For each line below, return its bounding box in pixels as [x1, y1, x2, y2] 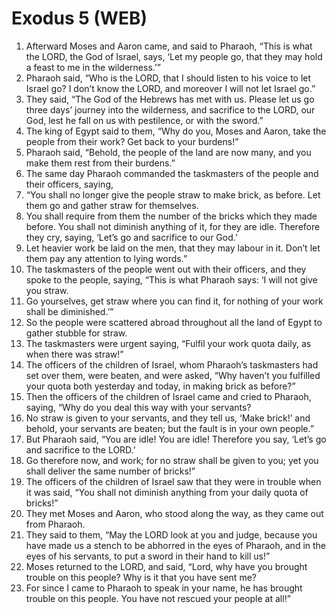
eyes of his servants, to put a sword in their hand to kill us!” [25, 550, 271, 562]
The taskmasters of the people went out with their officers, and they [25, 263, 307, 275]
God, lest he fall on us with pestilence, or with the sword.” [25, 114, 264, 126]
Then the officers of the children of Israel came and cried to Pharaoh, [25, 390, 312, 402]
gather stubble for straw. [25, 327, 128, 339]
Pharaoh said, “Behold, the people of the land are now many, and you [25, 146, 312, 158]
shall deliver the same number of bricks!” [25, 465, 196, 477]
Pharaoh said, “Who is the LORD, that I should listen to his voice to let [25, 72, 312, 84]
